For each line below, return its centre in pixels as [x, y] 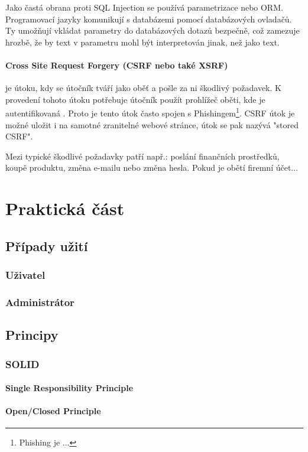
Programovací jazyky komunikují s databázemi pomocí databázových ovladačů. [149, 19]
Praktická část [65, 208]
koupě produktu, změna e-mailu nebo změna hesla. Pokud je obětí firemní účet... [152, 168]
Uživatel [25, 275]
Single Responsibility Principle [69, 388]
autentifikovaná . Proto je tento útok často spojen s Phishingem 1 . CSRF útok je [150, 112]
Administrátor [40, 302]
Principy [32, 335]
